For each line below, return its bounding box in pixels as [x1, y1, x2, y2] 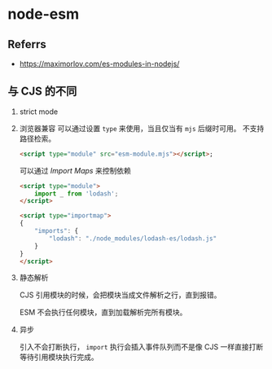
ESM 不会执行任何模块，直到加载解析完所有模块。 [19, 307, 187, 318]
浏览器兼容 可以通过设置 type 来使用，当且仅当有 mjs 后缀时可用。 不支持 [19, 123, 265, 133]
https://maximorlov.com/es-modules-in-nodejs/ [19, 59, 180, 68]
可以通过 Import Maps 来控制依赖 [19, 165, 131, 175]
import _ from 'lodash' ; [34, 189, 119, 198]
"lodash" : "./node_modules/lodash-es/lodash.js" [49, 234, 217, 243]
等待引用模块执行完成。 [19, 352, 99, 362]
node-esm [7, 5, 79, 24]
